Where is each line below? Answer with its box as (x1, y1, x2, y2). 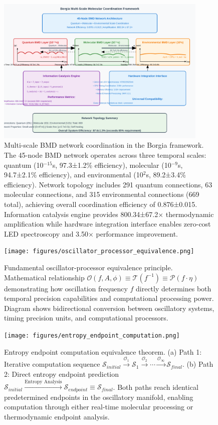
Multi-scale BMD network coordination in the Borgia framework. (4, 140, 204, 150)
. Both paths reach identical (113, 381, 198, 392)
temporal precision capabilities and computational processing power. (4, 293, 214, 303)
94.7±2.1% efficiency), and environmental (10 (4, 169, 143, 180)
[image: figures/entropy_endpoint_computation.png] (4, 332, 180, 339)
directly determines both (136, 283, 211, 293)
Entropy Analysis (25, 379, 62, 384)
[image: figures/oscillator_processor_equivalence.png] (4, 248, 194, 255)
